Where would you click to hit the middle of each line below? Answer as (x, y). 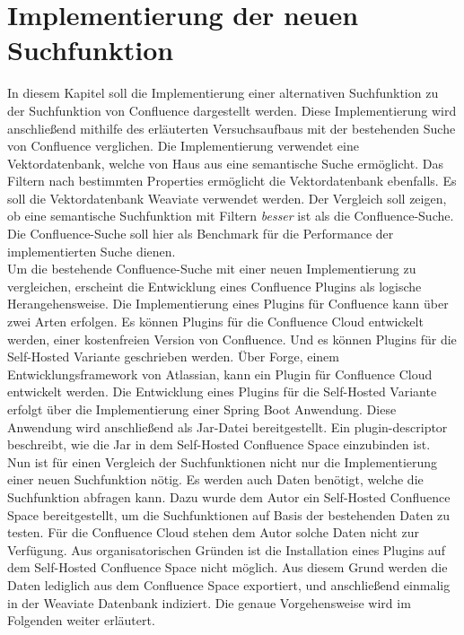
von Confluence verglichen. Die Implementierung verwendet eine (183, 146)
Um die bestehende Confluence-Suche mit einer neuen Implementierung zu (212, 269)
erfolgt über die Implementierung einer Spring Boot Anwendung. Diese (202, 409)
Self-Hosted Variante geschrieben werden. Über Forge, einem (173, 357)
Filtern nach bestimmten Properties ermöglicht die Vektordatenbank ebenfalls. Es (232, 181)
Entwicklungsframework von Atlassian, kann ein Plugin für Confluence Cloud (220, 374)
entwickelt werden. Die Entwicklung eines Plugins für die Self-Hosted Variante (222, 391)
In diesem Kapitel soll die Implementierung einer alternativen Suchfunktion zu (223, 93)
